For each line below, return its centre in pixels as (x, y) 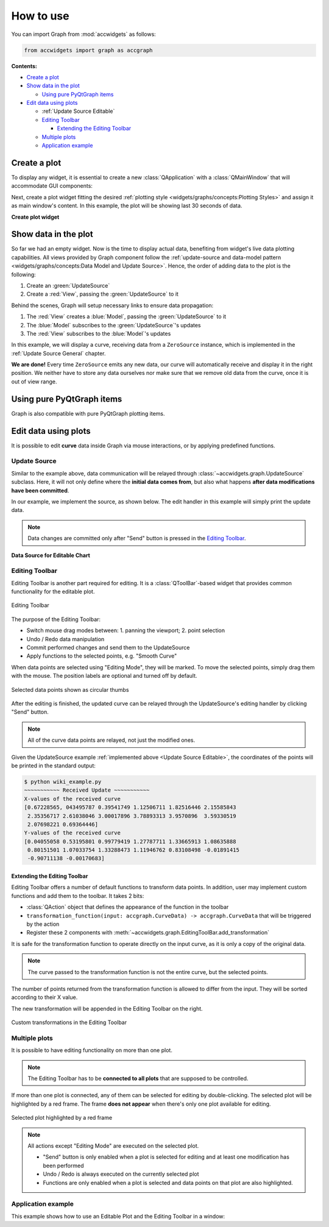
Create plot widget (35, 217)
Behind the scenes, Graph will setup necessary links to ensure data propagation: (112, 305)
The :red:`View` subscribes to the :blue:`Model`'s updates (99, 333)
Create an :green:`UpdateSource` (68, 285)
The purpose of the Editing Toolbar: (56, 619)
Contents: (24, 66)
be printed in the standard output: (53, 766)
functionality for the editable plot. (53, 592)
